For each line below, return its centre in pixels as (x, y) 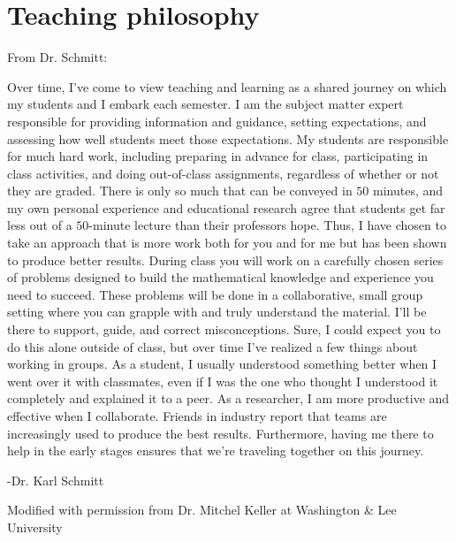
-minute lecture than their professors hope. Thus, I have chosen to (267, 225)
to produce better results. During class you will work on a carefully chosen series (225, 260)
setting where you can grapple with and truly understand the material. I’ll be (217, 312)
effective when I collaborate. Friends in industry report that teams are (197, 416)
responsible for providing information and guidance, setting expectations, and (217, 121)
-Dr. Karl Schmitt (56, 480)
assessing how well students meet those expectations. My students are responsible (228, 138)
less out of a (40, 225)
